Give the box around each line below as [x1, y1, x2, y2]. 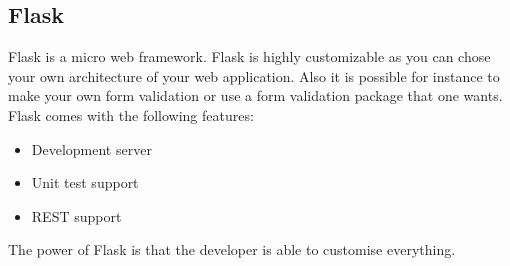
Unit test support [31, 172, 139, 193]
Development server [31, 138, 152, 159]
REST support [31, 205, 122, 226]
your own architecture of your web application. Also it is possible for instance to [8, 65, 500, 86]
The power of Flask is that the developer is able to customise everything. [8, 239, 456, 260]
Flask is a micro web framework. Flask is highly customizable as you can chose [8, 46, 491, 67]
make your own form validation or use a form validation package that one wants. [8, 85, 503, 106]
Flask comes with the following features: [8, 104, 254, 125]
